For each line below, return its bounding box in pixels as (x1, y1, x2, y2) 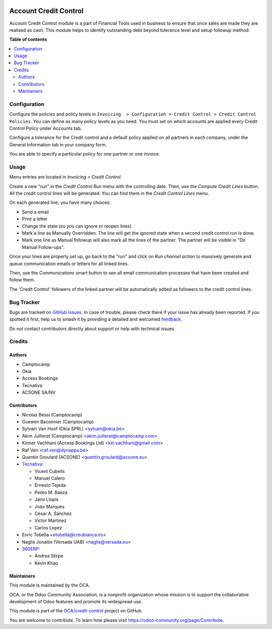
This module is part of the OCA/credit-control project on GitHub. (9, 608, 143, 614)
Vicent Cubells (34, 468, 65, 474)
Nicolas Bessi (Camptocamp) (22, 411, 83, 417)
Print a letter (22, 216, 48, 222)
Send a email (22, 208, 49, 215)
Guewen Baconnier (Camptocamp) (22, 418, 94, 425)
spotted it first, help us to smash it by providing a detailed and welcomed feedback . (9, 316, 182, 323)
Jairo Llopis (34, 496, 59, 502)
